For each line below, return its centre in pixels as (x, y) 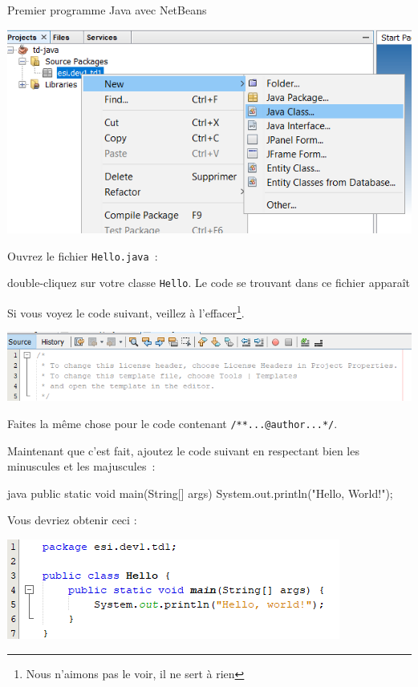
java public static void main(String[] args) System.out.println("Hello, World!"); (200, 493)
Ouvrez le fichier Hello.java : (83, 255)
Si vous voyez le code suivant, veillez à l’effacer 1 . (126, 311)
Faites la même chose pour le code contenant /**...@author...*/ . (172, 423)
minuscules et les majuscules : (81, 466)
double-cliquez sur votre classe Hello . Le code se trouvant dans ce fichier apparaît (209, 283)
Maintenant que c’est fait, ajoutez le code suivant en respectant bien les (183, 450)
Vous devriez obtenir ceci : (72, 520)
